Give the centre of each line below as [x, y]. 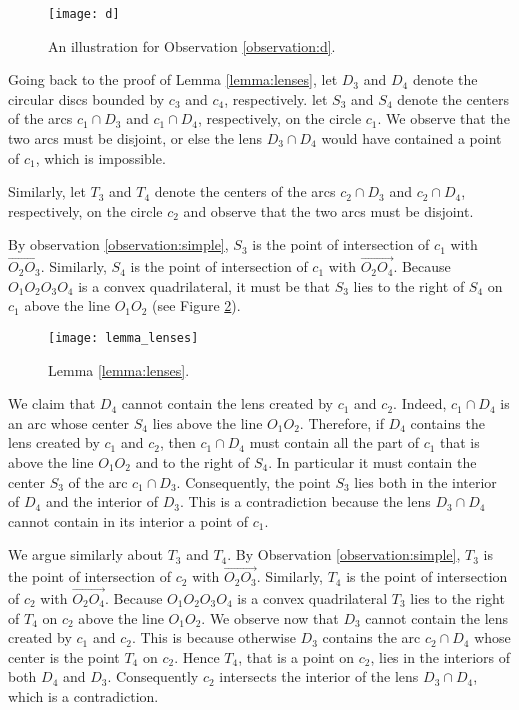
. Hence [197, 656]
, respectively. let [276, 98]
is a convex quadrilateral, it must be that [204, 285]
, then [177, 442]
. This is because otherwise [213, 637]
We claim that [52, 403]
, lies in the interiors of [440, 656]
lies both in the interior [425, 481]
